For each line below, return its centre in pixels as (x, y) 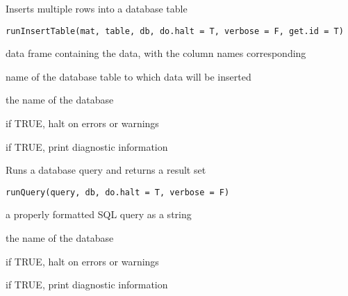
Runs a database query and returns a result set (106, 170)
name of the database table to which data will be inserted (129, 76)
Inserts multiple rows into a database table (97, 8)
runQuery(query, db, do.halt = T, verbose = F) (118, 192)
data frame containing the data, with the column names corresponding (156, 53)
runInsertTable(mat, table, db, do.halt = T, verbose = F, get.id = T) (175, 31)
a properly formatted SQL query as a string (99, 214)
